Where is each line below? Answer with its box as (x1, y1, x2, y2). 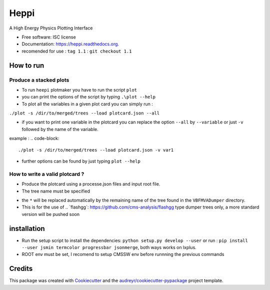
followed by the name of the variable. (21, 126, 98, 132)
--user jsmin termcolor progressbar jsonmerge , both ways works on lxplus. (21, 244, 197, 250)
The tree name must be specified (21, 188, 90, 194)
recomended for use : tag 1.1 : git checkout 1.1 (21, 48, 132, 54)
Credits (9, 264, 33, 273)
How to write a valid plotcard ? (9, 170, 84, 177)
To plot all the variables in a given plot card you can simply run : (21, 100, 153, 107)
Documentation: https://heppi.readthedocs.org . (21, 41, 119, 47)
